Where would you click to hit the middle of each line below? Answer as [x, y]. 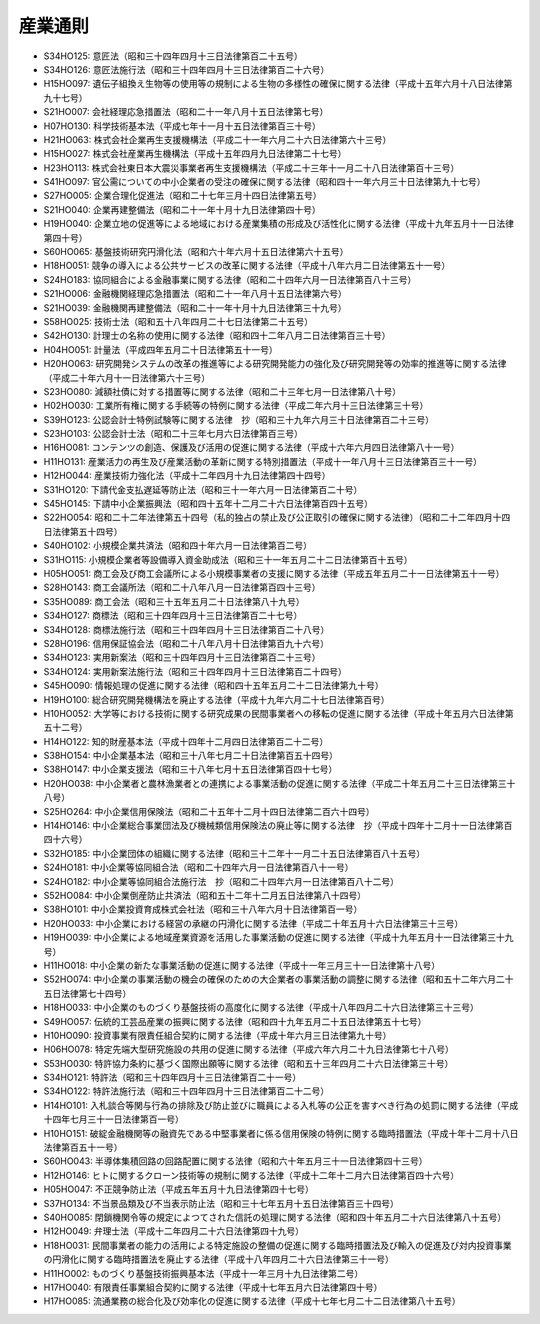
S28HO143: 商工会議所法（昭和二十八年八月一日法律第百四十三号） [182, 587]
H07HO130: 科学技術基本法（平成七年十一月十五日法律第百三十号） [182, 126]
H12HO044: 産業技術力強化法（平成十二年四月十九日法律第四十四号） [187, 476]
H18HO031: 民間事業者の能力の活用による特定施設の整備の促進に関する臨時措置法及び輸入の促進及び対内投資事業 [277, 1245]
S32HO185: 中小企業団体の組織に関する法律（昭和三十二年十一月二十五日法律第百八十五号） [234, 853]
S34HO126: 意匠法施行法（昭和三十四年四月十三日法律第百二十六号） [186, 69]
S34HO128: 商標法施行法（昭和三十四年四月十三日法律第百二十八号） [186, 629]
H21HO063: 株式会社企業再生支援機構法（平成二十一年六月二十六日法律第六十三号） [217, 139]
